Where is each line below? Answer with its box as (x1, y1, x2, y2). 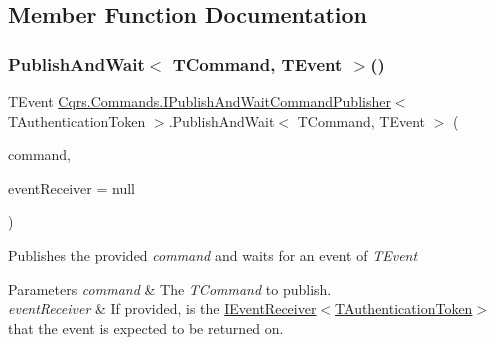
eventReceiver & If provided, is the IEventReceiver (8, 298, 317, 319)
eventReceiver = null (8, 177, 136, 198)
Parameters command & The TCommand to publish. (8, 278, 332, 299)
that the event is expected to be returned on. (8, 317, 284, 338)
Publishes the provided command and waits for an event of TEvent (8, 244, 418, 265)
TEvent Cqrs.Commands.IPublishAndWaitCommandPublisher (8, 91, 391, 111)
